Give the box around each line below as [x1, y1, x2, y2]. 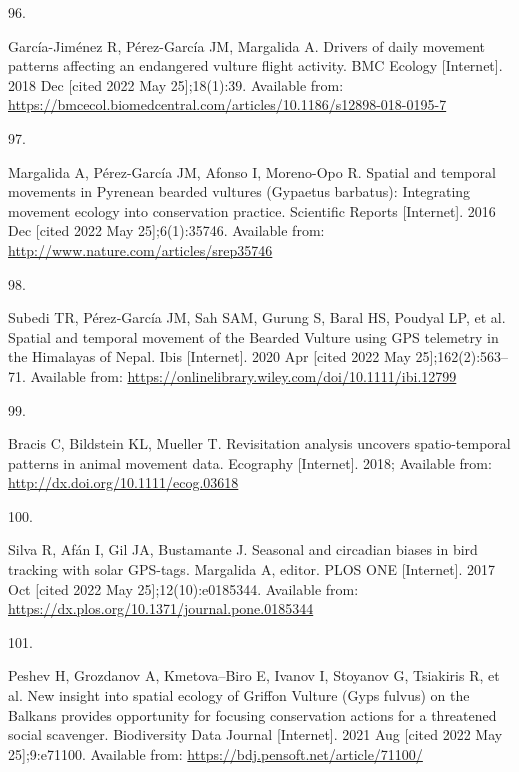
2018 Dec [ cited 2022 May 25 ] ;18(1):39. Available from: [8, 74, 344, 95]
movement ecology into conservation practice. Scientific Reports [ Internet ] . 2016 [8, 200, 496, 221]
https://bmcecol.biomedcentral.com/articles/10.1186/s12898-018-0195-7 [8, 94, 447, 115]
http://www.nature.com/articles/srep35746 [8, 239, 273, 260]
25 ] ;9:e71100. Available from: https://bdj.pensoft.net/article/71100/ [8, 743, 423, 764]
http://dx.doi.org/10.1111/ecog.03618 [8, 472, 239, 493]
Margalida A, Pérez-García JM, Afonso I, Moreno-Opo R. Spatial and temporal [8, 161, 496, 182]
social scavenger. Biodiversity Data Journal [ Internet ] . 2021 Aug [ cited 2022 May [8, 724, 503, 745]
